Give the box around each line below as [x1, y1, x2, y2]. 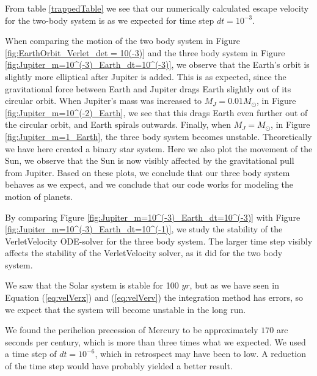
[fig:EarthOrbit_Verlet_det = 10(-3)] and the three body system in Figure [5, 46, 285, 59]
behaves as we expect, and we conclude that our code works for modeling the [5, 178, 294, 191]
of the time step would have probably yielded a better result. [5, 359, 233, 372]
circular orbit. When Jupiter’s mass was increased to [5, 94, 202, 107]
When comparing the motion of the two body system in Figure [5, 34, 241, 47]
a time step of [5, 347, 57, 360]
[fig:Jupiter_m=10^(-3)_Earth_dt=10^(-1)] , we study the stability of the [5, 223, 283, 235]
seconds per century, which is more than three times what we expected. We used [5, 335, 306, 348]
